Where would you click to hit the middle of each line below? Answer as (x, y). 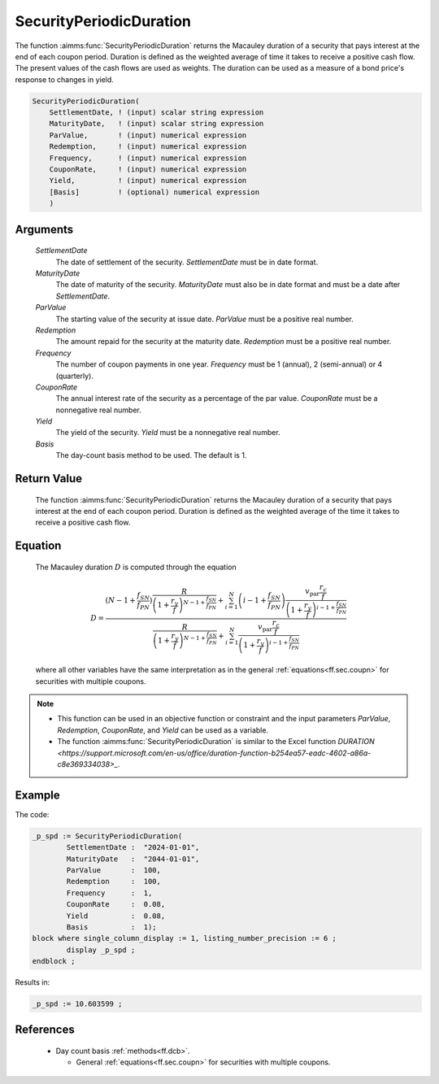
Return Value (49, 479)
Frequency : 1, (109, 893)
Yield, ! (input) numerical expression (148, 181)
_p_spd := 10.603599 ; (77, 1004)
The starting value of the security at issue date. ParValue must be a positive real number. (204, 319)
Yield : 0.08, (116, 916)
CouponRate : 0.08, (116, 904)
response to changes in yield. (64, 79)
